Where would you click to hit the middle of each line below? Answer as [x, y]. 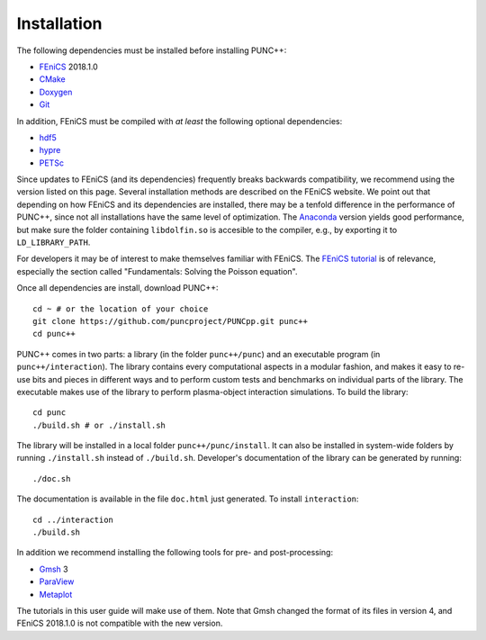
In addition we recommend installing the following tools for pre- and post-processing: [175, 553]
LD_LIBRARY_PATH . [54, 242]
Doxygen [56, 92]
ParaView [57, 581]
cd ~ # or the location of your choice [121, 309]
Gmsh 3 [54, 569]
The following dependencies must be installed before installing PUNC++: [152, 50]
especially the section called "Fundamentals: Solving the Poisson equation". [157, 271]
